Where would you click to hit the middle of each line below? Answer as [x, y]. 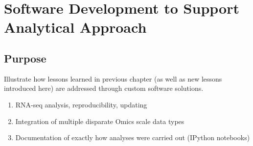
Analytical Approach [75, 27]
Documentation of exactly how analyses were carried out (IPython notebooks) [133, 137]
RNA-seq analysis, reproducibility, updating [81, 104]
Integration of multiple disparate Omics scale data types [100, 121]
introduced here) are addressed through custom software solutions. [104, 88]
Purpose [25, 58]
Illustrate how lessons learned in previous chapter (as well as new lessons [113, 78]
